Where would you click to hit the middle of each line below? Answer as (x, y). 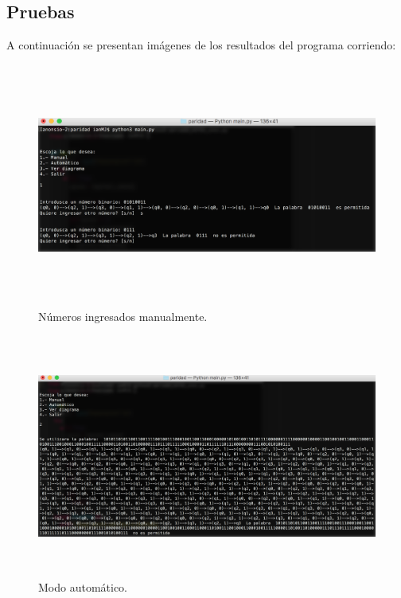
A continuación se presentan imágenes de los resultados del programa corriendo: (201, 45)
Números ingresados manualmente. (123, 316)
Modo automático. (83, 587)
